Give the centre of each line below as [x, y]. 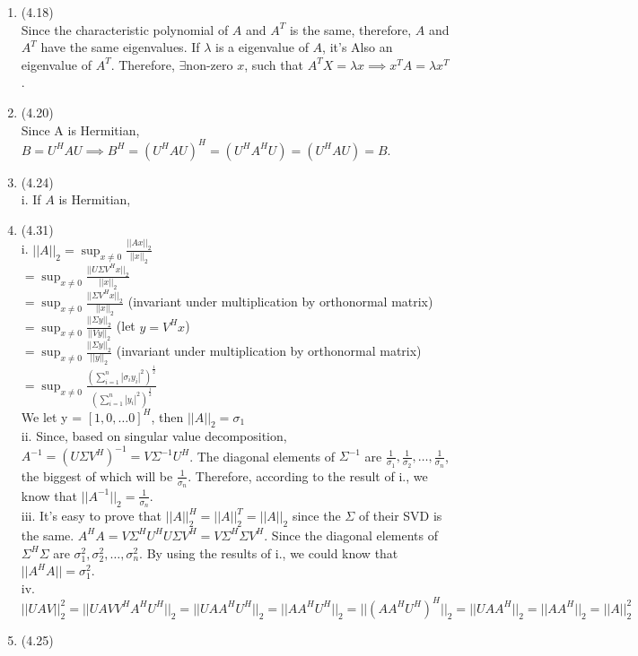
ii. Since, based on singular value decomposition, [154, 436]
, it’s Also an [358, 47]
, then [167, 416]
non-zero [210, 64]
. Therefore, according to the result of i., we [308, 475]
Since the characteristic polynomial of [125, 29]
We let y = [52, 416]
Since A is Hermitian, [80, 129]
